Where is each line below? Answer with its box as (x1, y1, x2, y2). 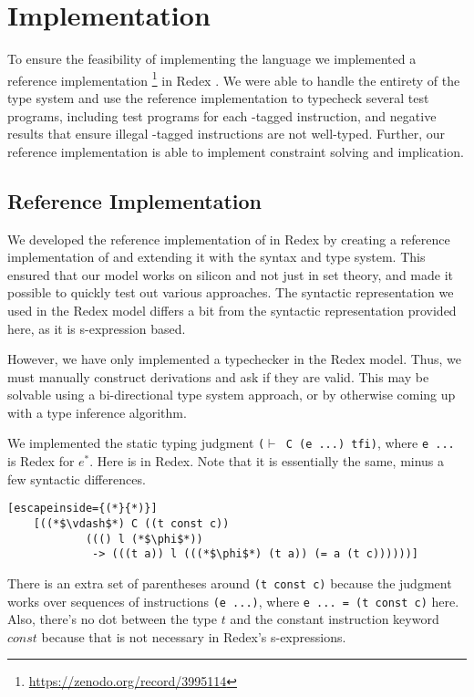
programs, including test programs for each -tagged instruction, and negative (7, 106, 437, 125)
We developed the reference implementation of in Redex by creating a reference (7, 229, 450, 248)
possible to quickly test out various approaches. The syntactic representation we (7, 283, 454, 302)
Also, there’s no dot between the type (7, 609, 218, 629)
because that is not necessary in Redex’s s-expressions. (41, 627, 346, 646)
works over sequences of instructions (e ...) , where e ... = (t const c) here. (7, 591, 459, 610)
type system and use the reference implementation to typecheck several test (7, 88, 429, 107)
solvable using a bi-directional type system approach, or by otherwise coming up (7, 385, 456, 404)
